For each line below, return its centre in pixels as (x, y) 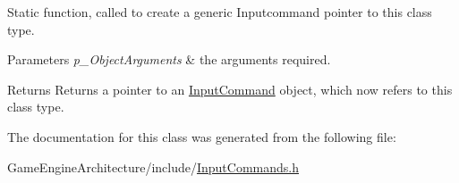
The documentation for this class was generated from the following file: (202, 136)
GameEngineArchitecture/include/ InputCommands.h (153, 166)
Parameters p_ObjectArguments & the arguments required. (169, 59)
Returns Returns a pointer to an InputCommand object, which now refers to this (230, 89)
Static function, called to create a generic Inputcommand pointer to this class (220, 12)
